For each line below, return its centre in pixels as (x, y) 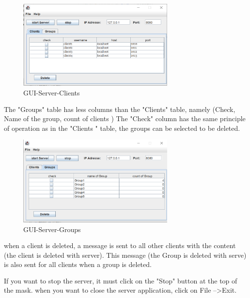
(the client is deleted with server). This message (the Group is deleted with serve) (125, 255)
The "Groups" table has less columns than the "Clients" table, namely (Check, (120, 109)
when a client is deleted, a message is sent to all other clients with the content (120, 245)
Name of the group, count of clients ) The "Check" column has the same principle (125, 118)
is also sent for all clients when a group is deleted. (78, 264)
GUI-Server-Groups (52, 229)
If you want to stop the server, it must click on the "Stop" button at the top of (121, 280)
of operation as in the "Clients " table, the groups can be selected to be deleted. (122, 128)
